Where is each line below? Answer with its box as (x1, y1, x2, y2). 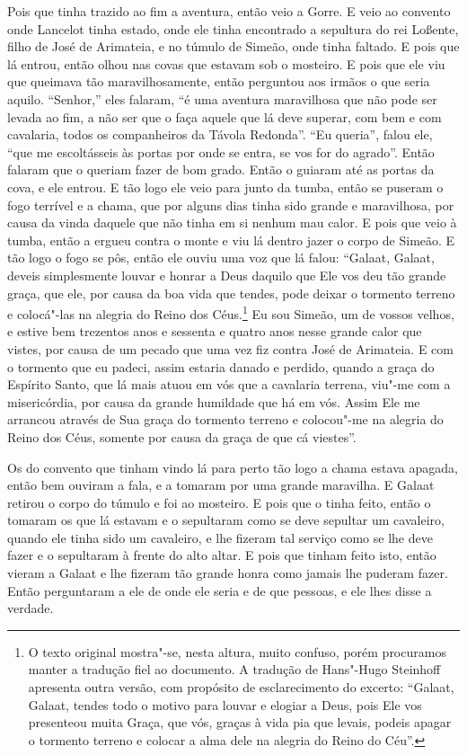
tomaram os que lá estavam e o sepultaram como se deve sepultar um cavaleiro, (7, 511, 445, 529)
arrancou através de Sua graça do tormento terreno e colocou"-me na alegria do (7, 410, 444, 429)
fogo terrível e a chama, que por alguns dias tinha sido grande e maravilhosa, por (7, 195, 454, 214)
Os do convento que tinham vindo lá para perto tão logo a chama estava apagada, (7, 457, 458, 476)
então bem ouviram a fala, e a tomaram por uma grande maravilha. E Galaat (7, 475, 435, 494)
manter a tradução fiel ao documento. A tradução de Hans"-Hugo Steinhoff (28, 660, 441, 679)
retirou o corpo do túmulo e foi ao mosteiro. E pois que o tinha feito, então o (7, 493, 431, 511)
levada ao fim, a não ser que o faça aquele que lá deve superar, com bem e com (7, 107, 442, 126)
